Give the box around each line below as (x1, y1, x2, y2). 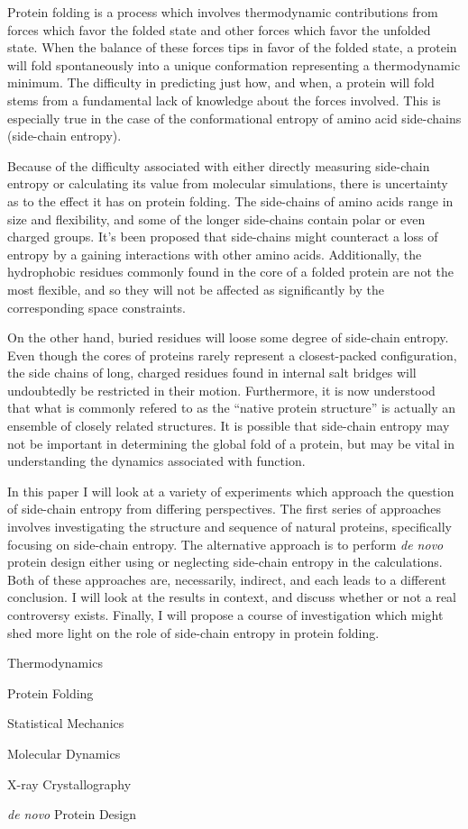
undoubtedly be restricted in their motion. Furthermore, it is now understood (7, 380, 436, 399)
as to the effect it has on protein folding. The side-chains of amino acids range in (7, 191, 454, 210)
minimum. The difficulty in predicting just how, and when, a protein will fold (7, 73, 435, 92)
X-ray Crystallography (7, 774, 132, 793)
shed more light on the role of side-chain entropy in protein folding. (7, 623, 380, 642)
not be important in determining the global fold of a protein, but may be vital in (7, 433, 455, 452)
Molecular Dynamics (7, 743, 121, 762)
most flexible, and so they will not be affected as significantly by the (7, 279, 384, 298)
